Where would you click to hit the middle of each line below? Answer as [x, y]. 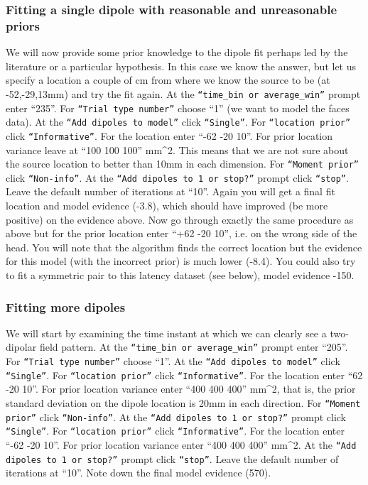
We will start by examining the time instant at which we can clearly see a [166, 333]
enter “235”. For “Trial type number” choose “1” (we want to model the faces [178, 108]
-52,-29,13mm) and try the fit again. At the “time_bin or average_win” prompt [183, 93]
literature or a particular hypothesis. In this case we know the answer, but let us [181, 66]
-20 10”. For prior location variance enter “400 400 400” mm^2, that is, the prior [181, 389]
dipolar [21, 347]
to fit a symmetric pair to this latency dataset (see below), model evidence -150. [180, 275]
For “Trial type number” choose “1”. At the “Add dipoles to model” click [173, 361]
